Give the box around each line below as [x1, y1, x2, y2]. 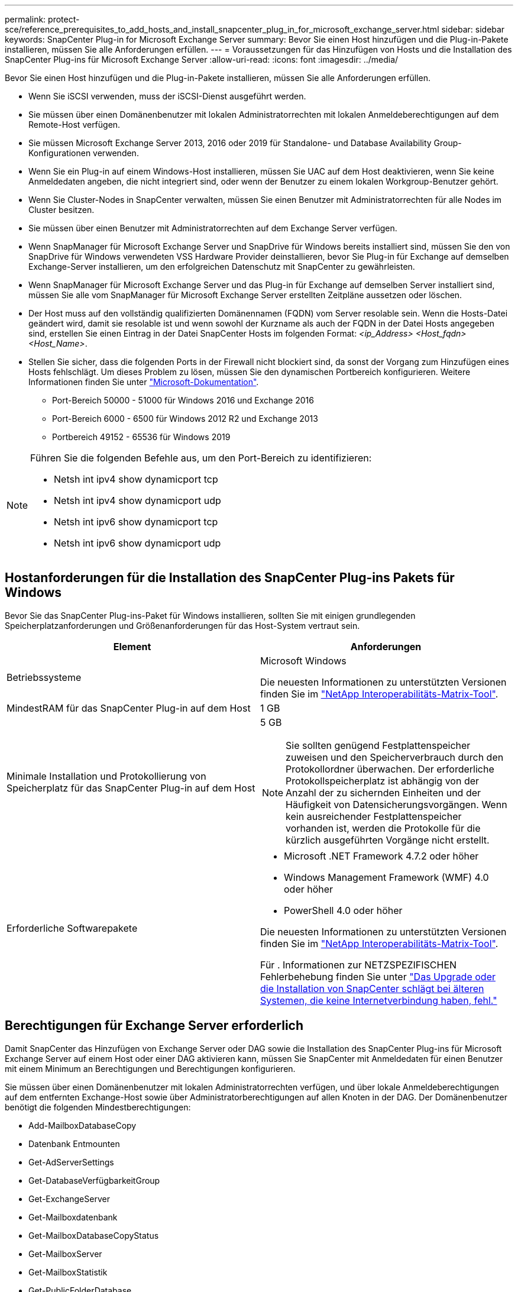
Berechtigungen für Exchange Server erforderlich [5, 1018, 304, 1033]
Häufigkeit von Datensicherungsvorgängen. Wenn [286, 798, 507, 810]
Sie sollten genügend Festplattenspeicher [286, 739, 471, 751]
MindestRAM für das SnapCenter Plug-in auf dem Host [7, 702, 251, 714]
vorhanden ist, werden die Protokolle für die [286, 822, 481, 834]
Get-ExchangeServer [28, 1193, 110, 1204]
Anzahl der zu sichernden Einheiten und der [286, 786, 481, 799]
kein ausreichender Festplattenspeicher [286, 810, 462, 822]
